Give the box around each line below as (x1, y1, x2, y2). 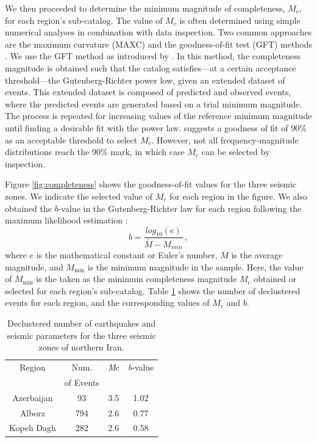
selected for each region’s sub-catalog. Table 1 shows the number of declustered (5, 284, 301, 297)
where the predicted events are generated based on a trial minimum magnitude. (5, 97, 302, 110)
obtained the (5, 201, 52, 214)
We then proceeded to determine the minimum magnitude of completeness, (5, 2, 285, 14)
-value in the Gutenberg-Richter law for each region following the (58, 201, 302, 214)
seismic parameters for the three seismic (7, 328, 156, 341)
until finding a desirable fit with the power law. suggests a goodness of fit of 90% (5, 121, 307, 134)
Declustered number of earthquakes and (7, 317, 156, 329)
